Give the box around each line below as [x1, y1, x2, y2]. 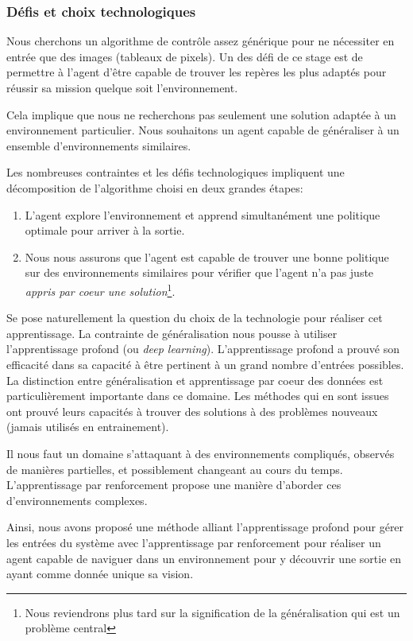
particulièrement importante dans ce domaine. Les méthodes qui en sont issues [6, 387, 389, 404]
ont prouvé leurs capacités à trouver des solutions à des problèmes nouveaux [6, 402, 378, 419]
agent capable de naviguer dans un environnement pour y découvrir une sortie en [6, 550, 402, 566]
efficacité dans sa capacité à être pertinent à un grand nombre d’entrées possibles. [6, 355, 404, 372]
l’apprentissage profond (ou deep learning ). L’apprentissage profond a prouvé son [6, 340, 399, 357]
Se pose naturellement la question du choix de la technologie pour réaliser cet [6, 309, 383, 326]
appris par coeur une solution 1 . [25, 280, 176, 299]
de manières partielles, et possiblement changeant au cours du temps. [6, 460, 343, 477]
